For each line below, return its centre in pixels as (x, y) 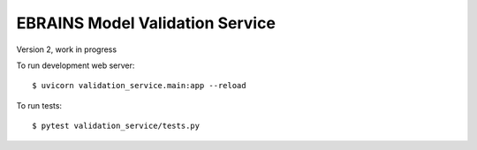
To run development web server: (76, 65)
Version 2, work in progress (67, 49)
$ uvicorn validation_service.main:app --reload (139, 86)
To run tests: (39, 105)
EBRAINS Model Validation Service (146, 23)
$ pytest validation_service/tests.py (116, 126)
